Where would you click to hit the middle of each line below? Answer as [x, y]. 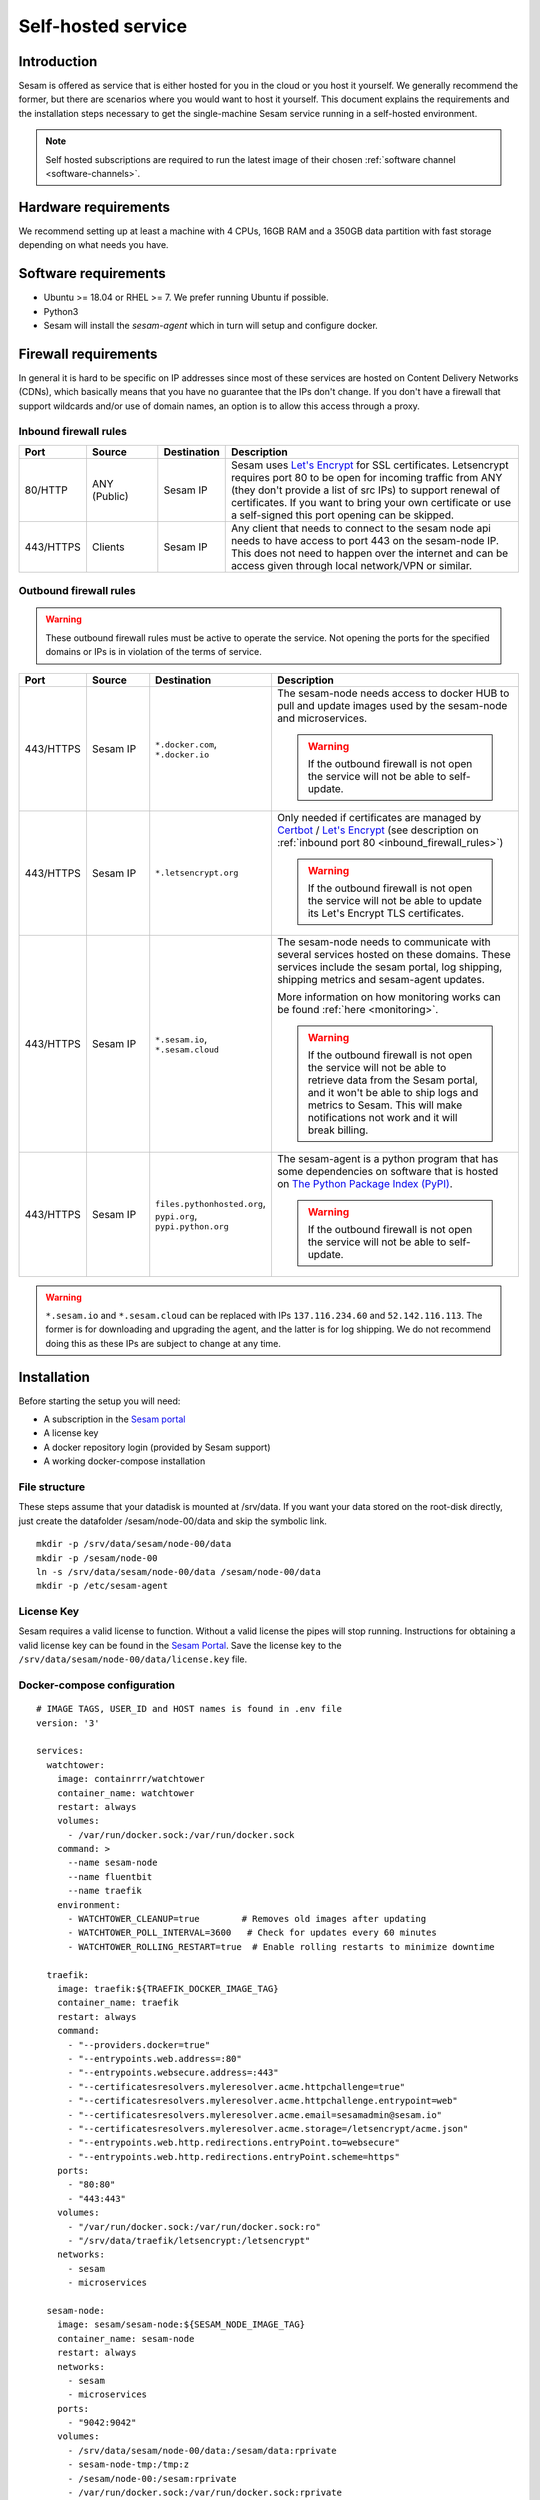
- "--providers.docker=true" [139, 2044]
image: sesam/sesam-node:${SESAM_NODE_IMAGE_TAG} [180, 2324]
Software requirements [92, 273]
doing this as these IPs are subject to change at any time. [163, 1343]
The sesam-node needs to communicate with [383, 942]
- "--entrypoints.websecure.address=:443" [173, 2073]
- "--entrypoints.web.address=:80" [154, 2058]
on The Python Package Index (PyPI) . [365, 1183]
